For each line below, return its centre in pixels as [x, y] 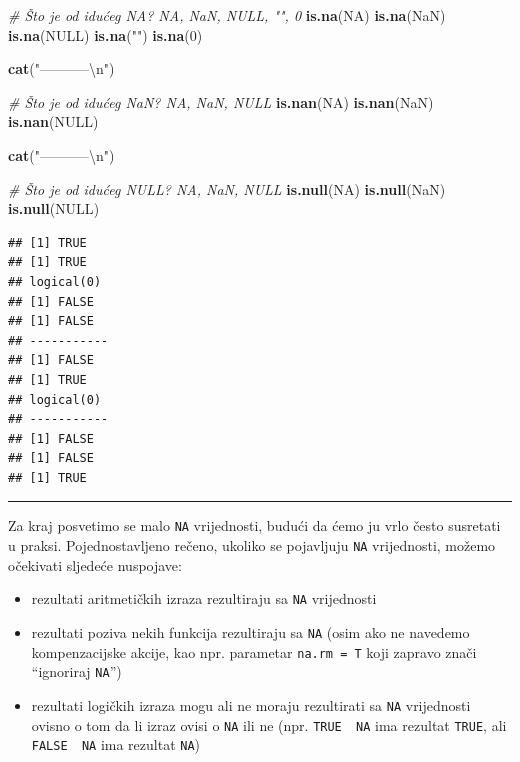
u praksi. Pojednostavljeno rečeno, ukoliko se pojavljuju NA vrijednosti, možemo [252, 545]
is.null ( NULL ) [54, 208]
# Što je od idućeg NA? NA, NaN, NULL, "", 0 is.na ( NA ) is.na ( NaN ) [227, 15]
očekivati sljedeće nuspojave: [95, 564]
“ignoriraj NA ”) [76, 671]
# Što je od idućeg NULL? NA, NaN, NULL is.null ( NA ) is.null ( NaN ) [227, 188]
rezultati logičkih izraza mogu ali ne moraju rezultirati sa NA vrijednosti [251, 705]
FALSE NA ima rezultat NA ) [116, 744]
